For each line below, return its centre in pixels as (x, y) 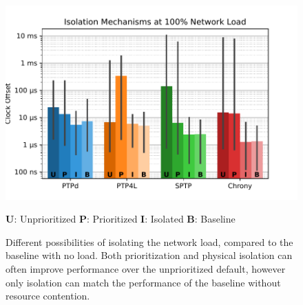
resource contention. (48, 296)
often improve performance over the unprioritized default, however (146, 269)
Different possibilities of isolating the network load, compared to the (149, 241)
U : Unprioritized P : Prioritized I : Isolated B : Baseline (121, 219)
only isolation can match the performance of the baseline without (143, 282)
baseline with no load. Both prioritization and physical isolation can (149, 255)
